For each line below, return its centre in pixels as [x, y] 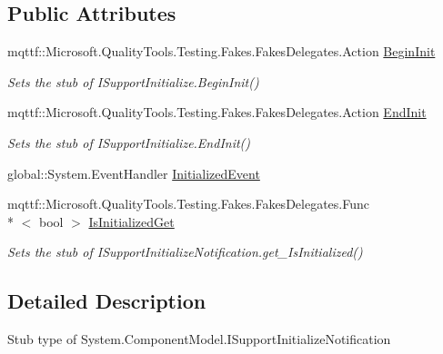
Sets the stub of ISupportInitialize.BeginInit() [133, 81]
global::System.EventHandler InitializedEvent [134, 173]
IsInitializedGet [131, 221]
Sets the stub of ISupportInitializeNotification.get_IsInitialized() [185, 252]
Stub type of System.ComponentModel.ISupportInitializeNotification [199, 339]
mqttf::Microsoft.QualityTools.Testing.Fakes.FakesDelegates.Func [188, 204]
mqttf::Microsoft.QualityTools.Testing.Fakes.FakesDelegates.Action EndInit [217, 112]
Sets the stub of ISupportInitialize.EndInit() [129, 142]
